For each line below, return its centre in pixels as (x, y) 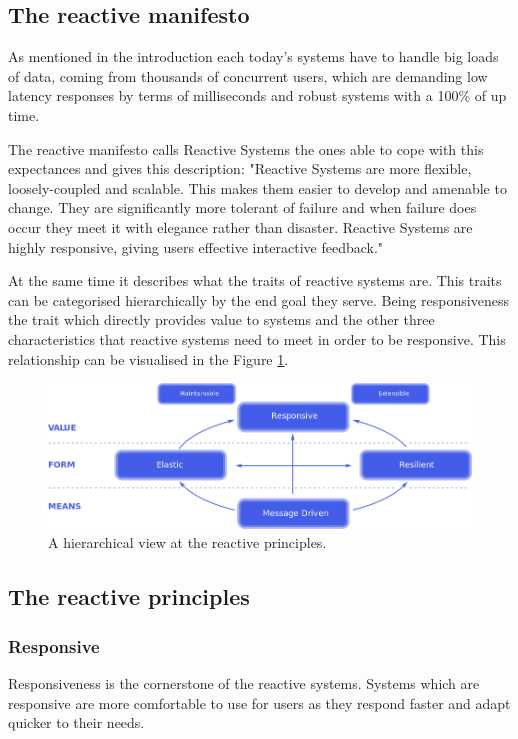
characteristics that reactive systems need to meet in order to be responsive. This (257, 338)
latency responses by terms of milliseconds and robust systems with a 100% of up (257, 95)
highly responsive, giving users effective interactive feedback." (196, 246)
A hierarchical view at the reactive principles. (187, 542)
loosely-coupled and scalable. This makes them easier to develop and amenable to (257, 187)
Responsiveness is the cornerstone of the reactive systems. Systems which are (244, 683)
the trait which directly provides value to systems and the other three (221, 319)
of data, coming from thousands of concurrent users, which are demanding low (248, 75)
